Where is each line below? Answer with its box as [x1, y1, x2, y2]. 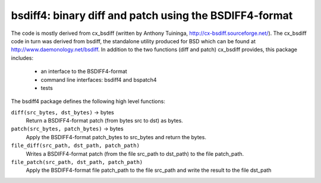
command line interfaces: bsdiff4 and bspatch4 [40, 76, 157, 83]
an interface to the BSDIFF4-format [40, 68, 127, 75]
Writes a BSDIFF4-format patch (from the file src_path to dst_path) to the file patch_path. [26, 150, 244, 157]
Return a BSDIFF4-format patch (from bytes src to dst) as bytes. [26, 117, 184, 124]
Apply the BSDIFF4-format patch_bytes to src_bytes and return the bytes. [26, 133, 206, 140]
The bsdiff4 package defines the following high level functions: [11, 98, 166, 105]
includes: [11, 54, 34, 62]
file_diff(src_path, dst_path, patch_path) [11, 142, 140, 149]
